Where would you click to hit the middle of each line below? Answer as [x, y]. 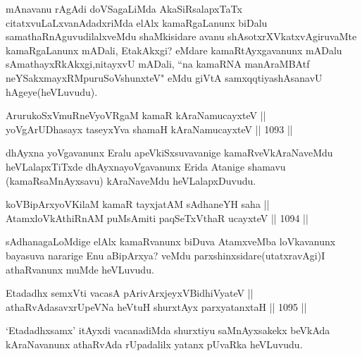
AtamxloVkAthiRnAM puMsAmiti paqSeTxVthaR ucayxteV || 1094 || [157, 217]
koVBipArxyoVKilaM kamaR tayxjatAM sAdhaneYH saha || [138, 204]
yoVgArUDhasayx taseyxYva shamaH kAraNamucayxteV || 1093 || [149, 129]
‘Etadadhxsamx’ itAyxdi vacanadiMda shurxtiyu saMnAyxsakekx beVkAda [168, 330]
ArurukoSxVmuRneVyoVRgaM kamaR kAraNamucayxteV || [136, 115]
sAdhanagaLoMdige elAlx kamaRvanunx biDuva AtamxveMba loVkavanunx [171, 241]
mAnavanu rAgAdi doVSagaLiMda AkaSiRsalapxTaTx [124, 8]
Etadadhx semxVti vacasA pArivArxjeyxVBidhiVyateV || [130, 293]
